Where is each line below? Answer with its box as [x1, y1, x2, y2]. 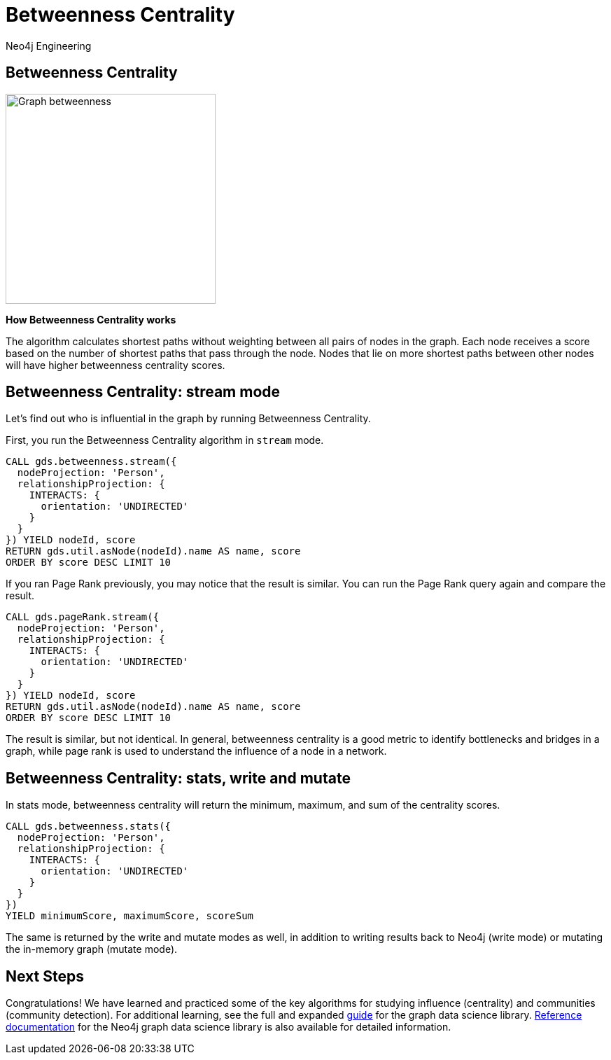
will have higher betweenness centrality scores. [6, 358, 225, 371]
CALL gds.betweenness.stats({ [6, 821, 171, 832]
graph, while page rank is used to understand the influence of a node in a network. [6, 745, 387, 758]
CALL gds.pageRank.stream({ [6, 611, 160, 623]
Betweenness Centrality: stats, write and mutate [6, 769, 351, 787]
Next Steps [6, 967, 84, 985]
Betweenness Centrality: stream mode [6, 383, 281, 401]
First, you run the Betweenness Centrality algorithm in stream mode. [6, 434, 324, 447]
